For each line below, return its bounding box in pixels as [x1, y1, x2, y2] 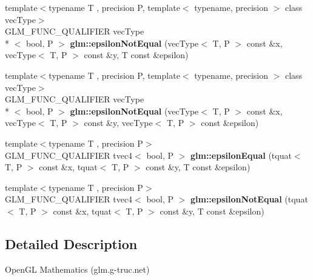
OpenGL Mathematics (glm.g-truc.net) [5, 262, 150, 275]
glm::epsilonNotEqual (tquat [190, 193, 308, 205]
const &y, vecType [84, 116, 153, 129]
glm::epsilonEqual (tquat [190, 148, 292, 161]
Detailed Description [5, 234, 138, 253]
